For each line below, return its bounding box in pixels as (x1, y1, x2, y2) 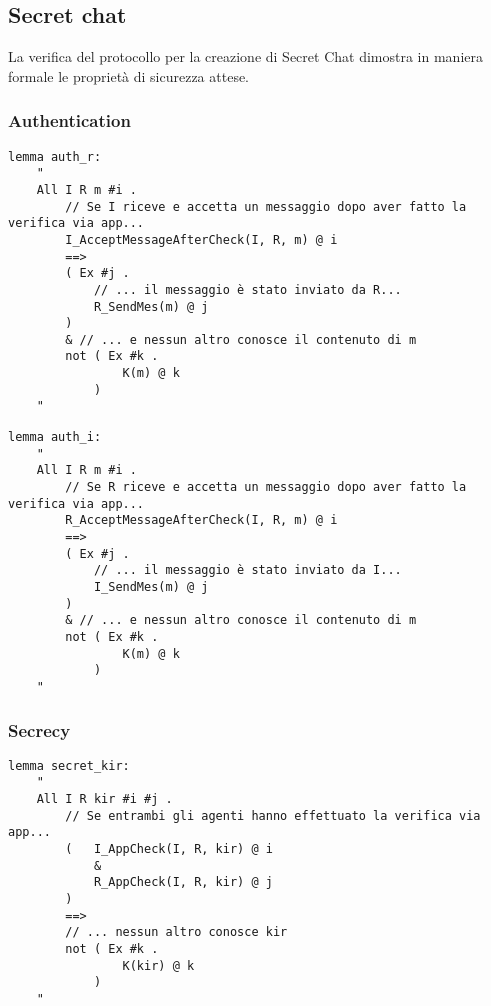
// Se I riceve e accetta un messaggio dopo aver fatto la (65, 199, 467, 214)
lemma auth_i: (8, 430, 102, 445)
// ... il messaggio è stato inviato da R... (93, 282, 402, 297)
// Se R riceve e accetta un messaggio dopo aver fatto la (65, 480, 467, 495)
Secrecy (8, 717, 71, 742)
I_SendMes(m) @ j (93, 580, 209, 595)
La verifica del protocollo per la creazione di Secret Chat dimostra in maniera (8, 46, 483, 67)
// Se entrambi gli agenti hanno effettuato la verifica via (65, 808, 481, 823)
